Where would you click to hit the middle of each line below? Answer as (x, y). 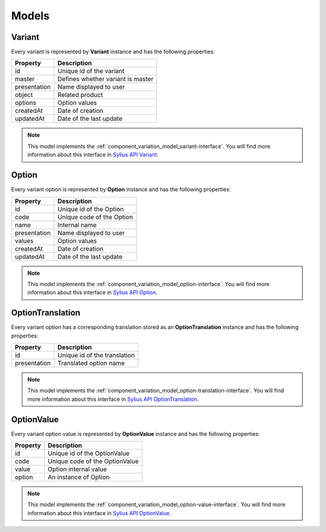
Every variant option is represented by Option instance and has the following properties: (121, 190)
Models (30, 16)
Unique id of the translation (96, 355)
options (25, 103)
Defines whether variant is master (106, 79)
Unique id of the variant (91, 71)
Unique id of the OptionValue (88, 453)
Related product (80, 95)
